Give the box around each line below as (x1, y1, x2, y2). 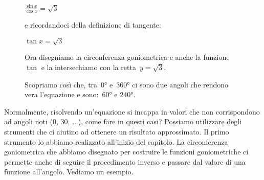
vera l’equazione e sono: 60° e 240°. (25, 89, 136, 100)
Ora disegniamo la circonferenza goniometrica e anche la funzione (25, 52, 230, 62)
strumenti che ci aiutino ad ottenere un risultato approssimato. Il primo (4, 126, 229, 137)
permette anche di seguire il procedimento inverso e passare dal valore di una (4, 156, 246, 167)
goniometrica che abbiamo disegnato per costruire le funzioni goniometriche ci (4, 146, 249, 157)
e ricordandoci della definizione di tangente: (25, 19, 161, 30)
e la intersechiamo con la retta (41, 62, 136, 73)
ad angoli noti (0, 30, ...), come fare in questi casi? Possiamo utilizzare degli (4, 116, 242, 127)
